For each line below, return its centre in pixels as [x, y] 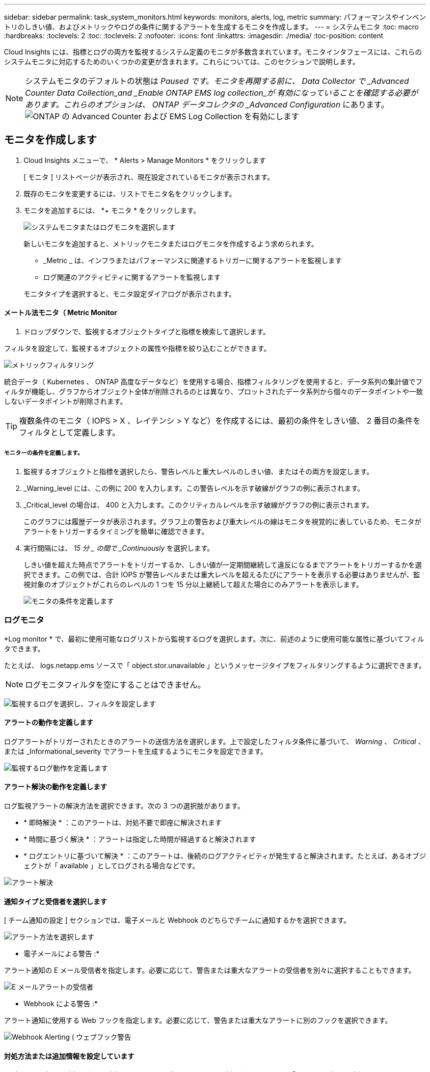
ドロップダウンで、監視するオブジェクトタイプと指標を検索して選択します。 [147, 332]
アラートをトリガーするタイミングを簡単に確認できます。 [116, 531]
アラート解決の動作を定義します [55, 787]
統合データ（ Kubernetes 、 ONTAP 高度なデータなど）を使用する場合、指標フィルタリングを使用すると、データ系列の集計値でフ [213, 382]
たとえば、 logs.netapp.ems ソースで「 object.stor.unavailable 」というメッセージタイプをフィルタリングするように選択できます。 [215, 665]
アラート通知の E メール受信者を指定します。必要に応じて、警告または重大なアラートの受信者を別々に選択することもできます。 [210, 970]
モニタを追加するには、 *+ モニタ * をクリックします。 [112, 210]
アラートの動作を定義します [49, 723]
